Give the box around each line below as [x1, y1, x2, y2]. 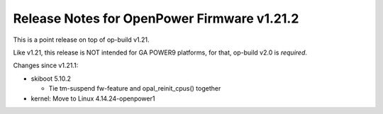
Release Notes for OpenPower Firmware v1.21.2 [13, 11, 299, 26]
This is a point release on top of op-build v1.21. [13, 35, 150, 44]
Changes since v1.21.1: [13, 61, 79, 70]
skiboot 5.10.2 [30, 74, 71, 83]
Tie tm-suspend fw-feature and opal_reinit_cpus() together [48, 84, 221, 93]
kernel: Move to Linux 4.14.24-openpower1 [30, 94, 155, 103]
